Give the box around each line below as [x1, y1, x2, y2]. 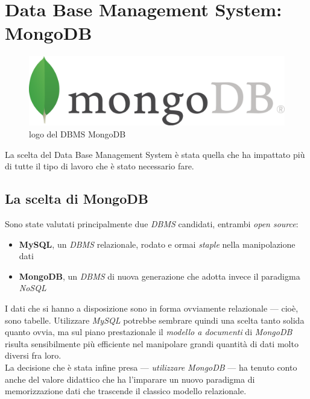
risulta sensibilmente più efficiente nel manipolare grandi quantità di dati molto [5, 337, 299, 350]
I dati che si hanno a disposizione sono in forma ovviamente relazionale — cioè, [5, 301, 299, 314]
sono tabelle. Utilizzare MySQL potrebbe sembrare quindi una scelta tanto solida [5, 313, 305, 326]
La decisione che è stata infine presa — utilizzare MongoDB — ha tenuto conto [5, 360, 297, 373]
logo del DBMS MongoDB [29, 128, 126, 140]
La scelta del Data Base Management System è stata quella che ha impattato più [5, 148, 305, 160]
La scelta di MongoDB [5, 189, 148, 208]
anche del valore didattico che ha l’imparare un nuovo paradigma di [5, 372, 255, 385]
